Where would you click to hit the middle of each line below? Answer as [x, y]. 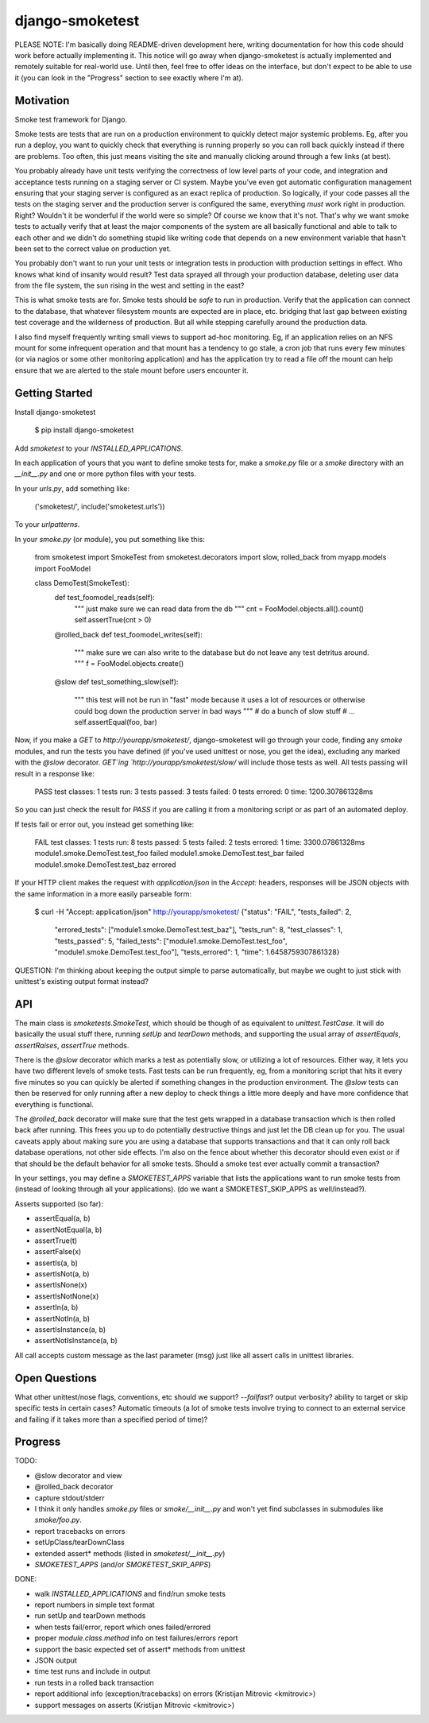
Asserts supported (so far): [59, 1203]
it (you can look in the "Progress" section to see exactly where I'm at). [129, 77]
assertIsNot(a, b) [62, 1274]
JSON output [56, 1660]
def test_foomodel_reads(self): [104, 598]
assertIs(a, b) [56, 1263]
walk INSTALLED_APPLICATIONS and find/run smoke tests [130, 1593]
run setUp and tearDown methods [90, 1616]
